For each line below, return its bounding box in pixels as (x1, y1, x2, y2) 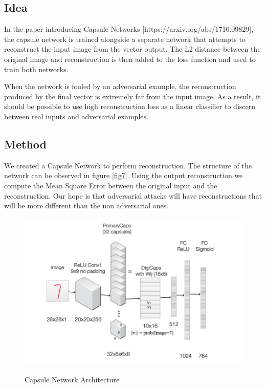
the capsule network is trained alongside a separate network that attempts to (4, 33, 246, 44)
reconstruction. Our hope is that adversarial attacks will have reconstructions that (4, 190, 262, 201)
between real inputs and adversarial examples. (4, 111, 148, 121)
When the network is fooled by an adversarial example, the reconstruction (4, 81, 236, 92)
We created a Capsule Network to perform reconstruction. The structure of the (4, 160, 252, 170)
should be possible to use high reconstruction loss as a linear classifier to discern (4, 101, 256, 112)
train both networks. (4, 63, 69, 74)
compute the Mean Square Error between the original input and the (4, 180, 217, 190)
